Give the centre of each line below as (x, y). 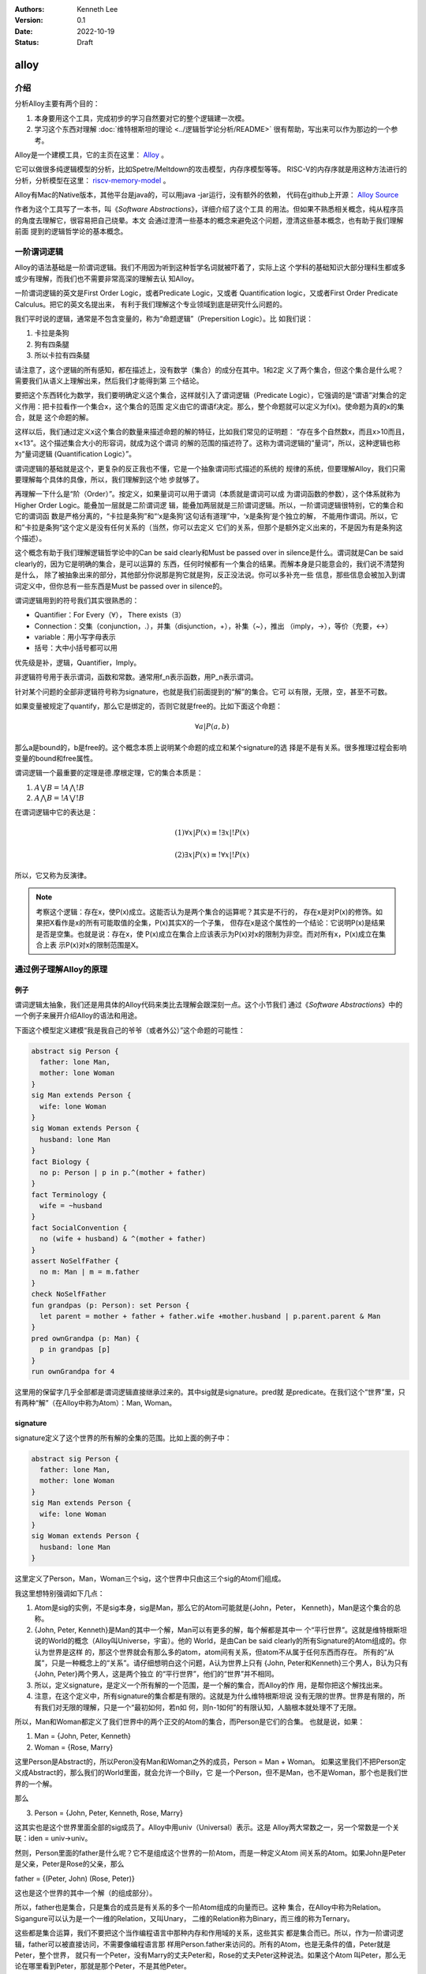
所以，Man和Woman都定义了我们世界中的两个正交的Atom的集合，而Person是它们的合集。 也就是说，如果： (190, 1721)
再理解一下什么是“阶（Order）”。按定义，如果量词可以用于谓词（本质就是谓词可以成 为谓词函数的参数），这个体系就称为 (208, 494)
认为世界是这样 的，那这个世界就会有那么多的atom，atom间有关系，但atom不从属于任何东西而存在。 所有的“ (211, 1652)
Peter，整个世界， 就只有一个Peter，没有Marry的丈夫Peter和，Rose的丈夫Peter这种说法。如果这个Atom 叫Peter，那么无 (210, 1955)
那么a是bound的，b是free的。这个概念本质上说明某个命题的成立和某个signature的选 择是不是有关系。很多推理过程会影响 (211, 747)
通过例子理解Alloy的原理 (61, 969)
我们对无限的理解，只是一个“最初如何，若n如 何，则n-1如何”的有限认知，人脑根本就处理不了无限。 (200, 1707)
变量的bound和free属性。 (56, 759)
